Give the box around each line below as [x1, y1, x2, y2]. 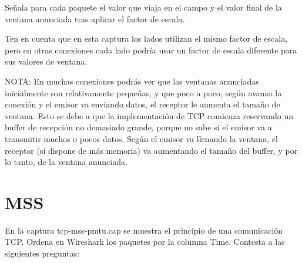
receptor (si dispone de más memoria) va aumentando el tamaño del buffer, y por [5, 144, 298, 156]
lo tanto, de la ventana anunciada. [5, 156, 127, 168]
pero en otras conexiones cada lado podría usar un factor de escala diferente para [5, 43, 297, 56]
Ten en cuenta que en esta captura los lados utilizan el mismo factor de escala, [5, 32, 288, 45]
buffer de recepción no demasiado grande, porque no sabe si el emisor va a [5, 121, 272, 133]
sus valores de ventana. [5, 55, 88, 68]
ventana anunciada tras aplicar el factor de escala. [5, 12, 185, 25]
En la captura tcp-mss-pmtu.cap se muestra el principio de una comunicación [5, 224, 283, 236]
